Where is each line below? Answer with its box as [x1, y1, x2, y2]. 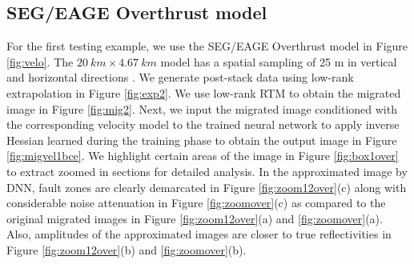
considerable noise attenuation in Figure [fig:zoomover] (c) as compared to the [6, 194, 386, 211]
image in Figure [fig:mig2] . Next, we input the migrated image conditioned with [6, 100, 397, 117]
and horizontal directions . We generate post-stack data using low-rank [6, 69, 354, 86]
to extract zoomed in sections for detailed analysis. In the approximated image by [6, 162, 408, 179]
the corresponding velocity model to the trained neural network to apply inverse [6, 116, 400, 133]
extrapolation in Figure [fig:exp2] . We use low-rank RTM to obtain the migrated [6, 84, 401, 101]
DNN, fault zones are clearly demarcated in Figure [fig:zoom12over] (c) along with [6, 178, 407, 195]
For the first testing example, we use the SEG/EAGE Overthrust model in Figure [6, 38, 408, 54]
